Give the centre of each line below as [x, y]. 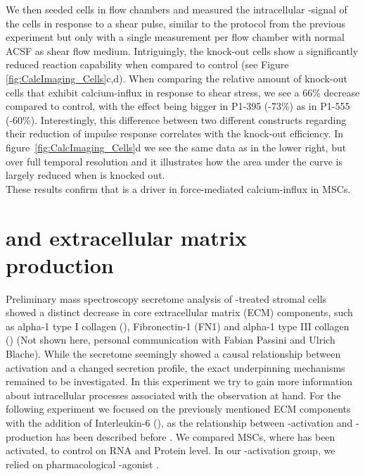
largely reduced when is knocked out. [85, 175]
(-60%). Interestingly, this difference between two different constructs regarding [176, 119]
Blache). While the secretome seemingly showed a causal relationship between [173, 353]
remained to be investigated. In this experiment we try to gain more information [179, 381]
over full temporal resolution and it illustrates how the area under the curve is [174, 161]
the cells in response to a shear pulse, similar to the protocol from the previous [175, 23]
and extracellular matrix [126, 237]
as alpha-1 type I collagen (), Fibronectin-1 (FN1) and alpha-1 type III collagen [178, 326]
